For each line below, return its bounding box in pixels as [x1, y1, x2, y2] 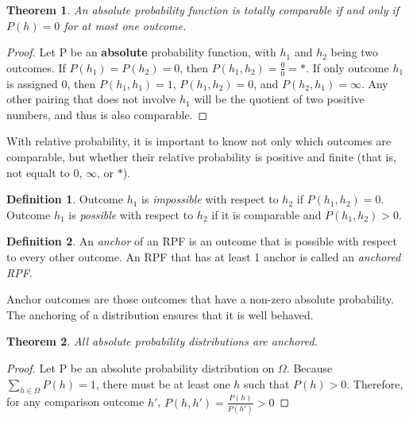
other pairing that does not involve [6, 91, 176, 107]
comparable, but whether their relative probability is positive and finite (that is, [6, 148, 396, 164]
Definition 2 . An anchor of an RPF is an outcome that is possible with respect [6, 233, 397, 249]
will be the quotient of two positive [194, 91, 365, 107]
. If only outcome [306, 59, 389, 75]
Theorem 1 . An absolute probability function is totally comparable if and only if [6, 2, 399, 17]
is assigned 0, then [6, 75, 96, 91]
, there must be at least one [95, 375, 230, 392]
